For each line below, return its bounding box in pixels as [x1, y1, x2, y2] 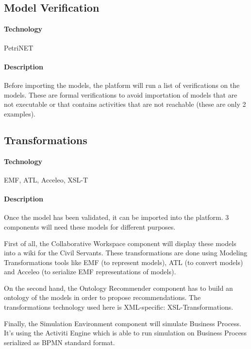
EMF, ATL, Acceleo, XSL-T [4, 174, 88, 184]
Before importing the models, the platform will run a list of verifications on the [4, 80, 240, 90]
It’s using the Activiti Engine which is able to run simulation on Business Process [4, 328, 247, 338]
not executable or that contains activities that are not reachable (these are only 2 [4, 99, 246, 109]
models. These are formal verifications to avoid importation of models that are [4, 89, 237, 100]
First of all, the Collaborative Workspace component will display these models [4, 238, 236, 248]
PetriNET [4, 42, 33, 52]
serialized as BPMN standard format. [4, 337, 115, 347]
